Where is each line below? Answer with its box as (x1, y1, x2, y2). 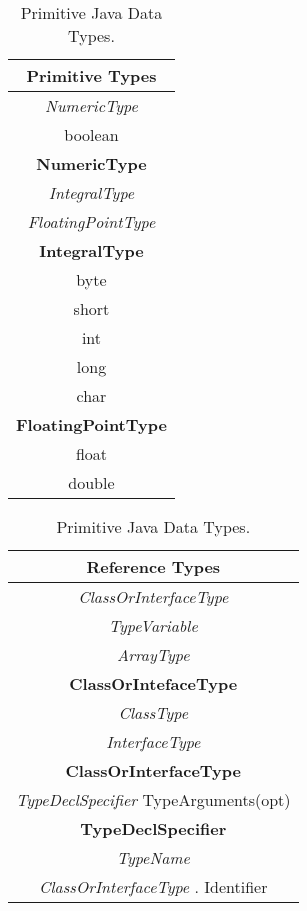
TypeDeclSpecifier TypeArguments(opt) (16, 788, 291, 811)
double (68, 471, 115, 494)
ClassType (118, 701, 189, 724)
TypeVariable (108, 614, 198, 637)
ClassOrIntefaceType (69, 672, 238, 695)
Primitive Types (26, 64, 157, 87)
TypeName (116, 846, 190, 869)
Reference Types (86, 555, 221, 578)
